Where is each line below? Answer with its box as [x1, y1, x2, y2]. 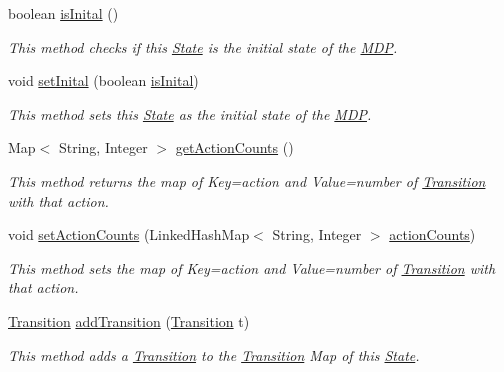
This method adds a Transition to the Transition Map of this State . [8, 344, 420, 365]
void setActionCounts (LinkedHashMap [8, 224, 250, 245]
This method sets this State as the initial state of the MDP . [8, 103, 372, 124]
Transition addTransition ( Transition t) [8, 310, 250, 331]
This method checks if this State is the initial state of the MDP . [8, 36, 398, 57]
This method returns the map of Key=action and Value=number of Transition [8, 170, 486, 191]
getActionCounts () [175, 137, 294, 158]
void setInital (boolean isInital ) [8, 70, 199, 91]
